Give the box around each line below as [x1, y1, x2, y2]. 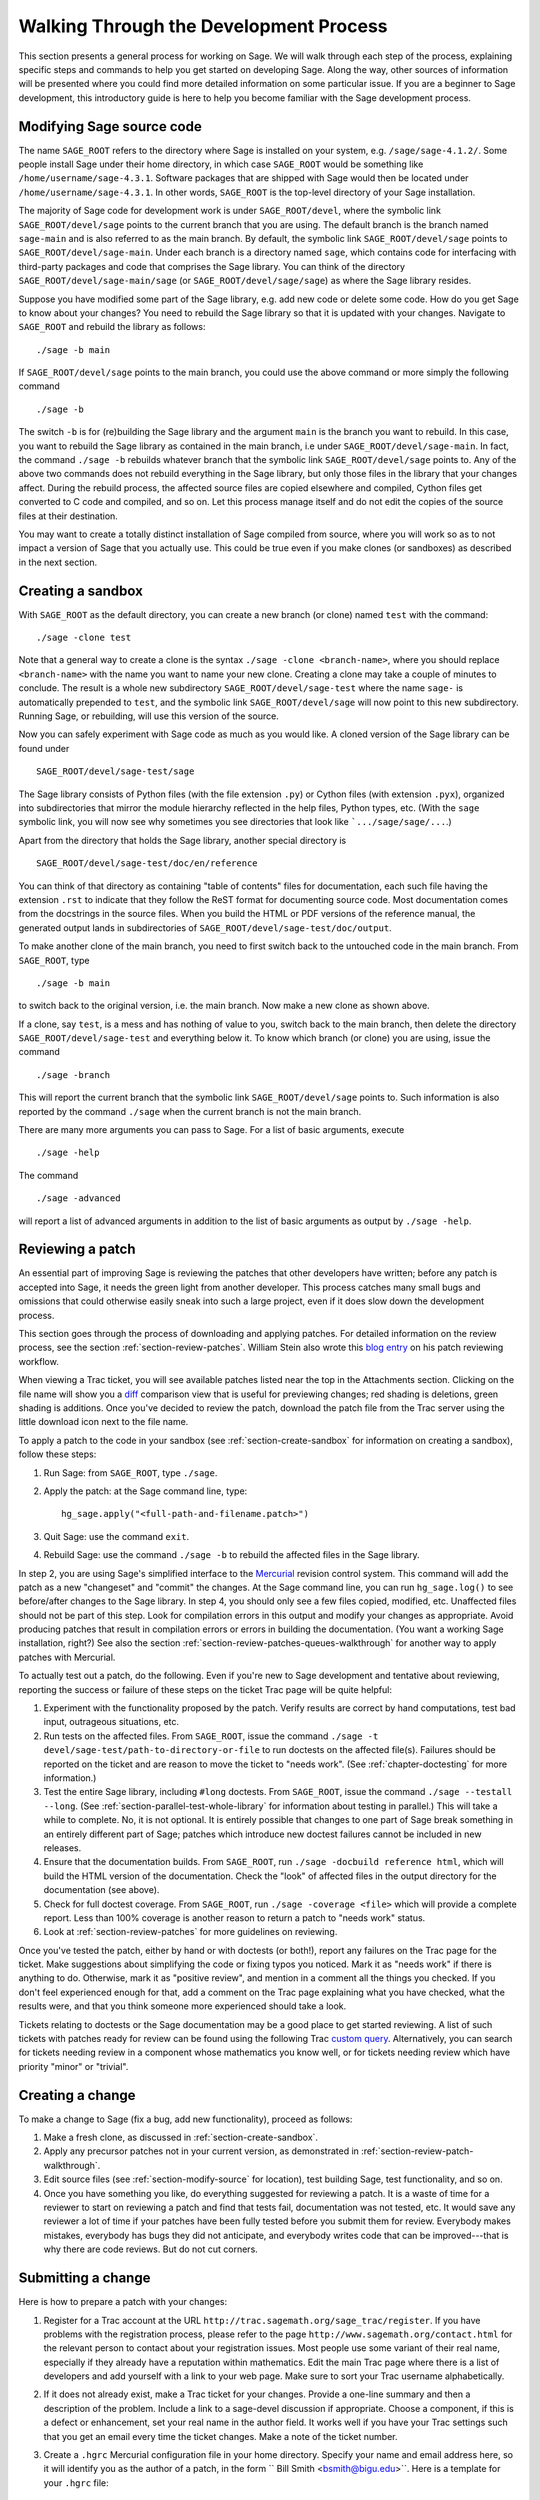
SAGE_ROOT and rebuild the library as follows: [18, 321, 206, 333]
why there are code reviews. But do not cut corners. [43, 2243, 259, 2255]
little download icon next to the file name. [18, 1416, 189, 1428]
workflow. [18, 1355, 59, 1367]
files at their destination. [18, 510, 119, 522]
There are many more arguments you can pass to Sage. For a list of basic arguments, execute [18, 1124, 405, 1136]
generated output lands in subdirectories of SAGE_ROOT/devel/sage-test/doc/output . [18, 921, 392, 934]
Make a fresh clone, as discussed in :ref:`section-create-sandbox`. [43, 2131, 319, 2144]
